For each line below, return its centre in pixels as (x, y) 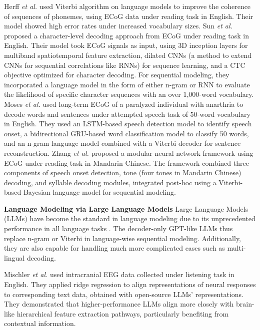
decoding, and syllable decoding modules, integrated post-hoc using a (110, 182)
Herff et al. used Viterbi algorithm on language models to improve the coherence (127, 6)
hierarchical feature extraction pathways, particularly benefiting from (123, 313)
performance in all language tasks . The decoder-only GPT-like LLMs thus (118, 228)
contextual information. (40, 323)
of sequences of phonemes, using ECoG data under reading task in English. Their (129, 16)
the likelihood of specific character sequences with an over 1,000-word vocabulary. (129, 94)
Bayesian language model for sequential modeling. (99, 192)
